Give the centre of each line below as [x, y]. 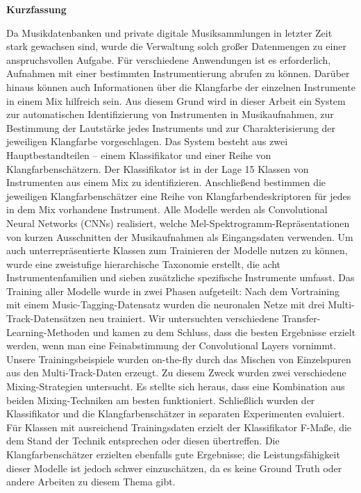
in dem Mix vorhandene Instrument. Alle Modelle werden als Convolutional [167, 209]
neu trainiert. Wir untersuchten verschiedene [184, 318]
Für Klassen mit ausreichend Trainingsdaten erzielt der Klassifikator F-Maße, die [179, 427]
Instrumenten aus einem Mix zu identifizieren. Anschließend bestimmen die [166, 182]
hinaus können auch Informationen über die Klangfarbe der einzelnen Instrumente [181, 86]
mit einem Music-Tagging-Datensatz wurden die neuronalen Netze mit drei [166, 304]
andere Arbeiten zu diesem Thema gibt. [91, 482]
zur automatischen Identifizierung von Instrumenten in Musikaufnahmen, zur [170, 114]
